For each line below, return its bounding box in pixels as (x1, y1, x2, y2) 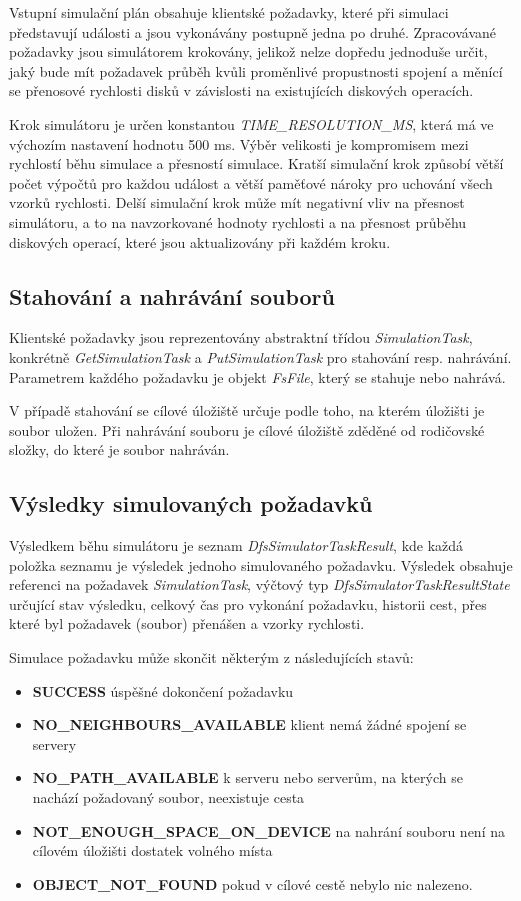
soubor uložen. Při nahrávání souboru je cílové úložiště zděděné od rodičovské (9, 419, 485, 440)
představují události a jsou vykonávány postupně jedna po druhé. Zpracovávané (9, 21, 496, 42)
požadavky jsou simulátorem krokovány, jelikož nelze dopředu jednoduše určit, (9, 41, 488, 62)
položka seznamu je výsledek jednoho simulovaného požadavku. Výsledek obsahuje (9, 554, 513, 575)
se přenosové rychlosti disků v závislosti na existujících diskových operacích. (9, 80, 474, 101)
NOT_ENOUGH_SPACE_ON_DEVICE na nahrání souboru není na (32, 820, 505, 841)
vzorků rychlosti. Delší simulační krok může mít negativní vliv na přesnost (9, 192, 465, 213)
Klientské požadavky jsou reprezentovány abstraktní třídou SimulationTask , (9, 327, 473, 348)
